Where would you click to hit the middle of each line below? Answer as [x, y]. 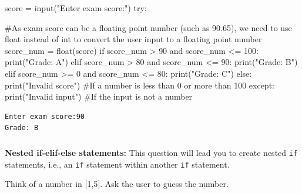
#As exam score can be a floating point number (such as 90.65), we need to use [148, 27]
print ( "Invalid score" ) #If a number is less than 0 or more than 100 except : [140, 85]
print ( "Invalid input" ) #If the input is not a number [99, 96]
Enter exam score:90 [45, 116]
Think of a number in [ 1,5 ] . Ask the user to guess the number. [117, 184]
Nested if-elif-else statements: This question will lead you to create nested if [151, 152]
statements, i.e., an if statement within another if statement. [117, 164]
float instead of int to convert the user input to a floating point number [133, 39]
